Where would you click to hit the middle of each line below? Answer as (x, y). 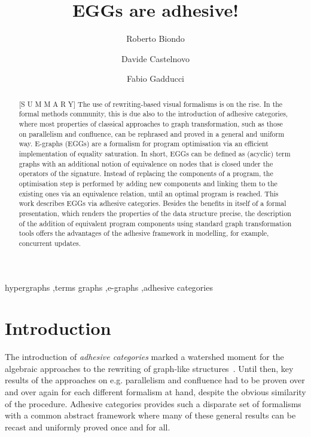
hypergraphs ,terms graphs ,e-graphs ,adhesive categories (109, 287)
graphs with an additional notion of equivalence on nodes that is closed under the (146, 163)
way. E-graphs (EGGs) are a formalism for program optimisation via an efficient (144, 144)
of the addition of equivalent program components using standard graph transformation (155, 223)
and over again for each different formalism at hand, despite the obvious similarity (155, 392)
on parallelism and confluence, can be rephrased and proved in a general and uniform (152, 133)
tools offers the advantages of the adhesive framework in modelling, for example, (144, 233)
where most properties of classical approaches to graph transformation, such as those (151, 124)
